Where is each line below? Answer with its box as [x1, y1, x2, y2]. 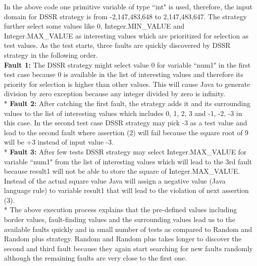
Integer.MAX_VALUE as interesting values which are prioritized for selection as [4, 30, 249, 40]
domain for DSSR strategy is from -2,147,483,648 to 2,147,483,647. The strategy [4, 11, 247, 21]
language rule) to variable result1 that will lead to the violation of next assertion [4, 185, 249, 195]
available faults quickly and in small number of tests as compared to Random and [4, 224, 253, 234]
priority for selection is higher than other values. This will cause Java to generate [4, 78, 251, 89]
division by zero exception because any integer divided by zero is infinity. [4, 88, 225, 99]
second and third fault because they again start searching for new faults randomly [4, 243, 253, 253]
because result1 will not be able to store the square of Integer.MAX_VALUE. [4, 166, 240, 176]
